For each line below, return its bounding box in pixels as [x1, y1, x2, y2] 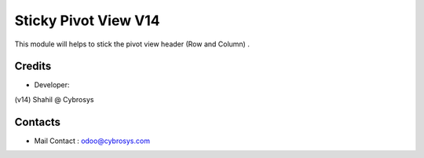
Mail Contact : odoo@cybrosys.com [34, 136, 151, 145]
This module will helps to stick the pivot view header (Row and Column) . [14, 39, 250, 49]
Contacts [14, 115, 61, 129]
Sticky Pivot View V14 [14, 12, 160, 29]
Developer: [34, 80, 70, 90]
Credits [14, 60, 52, 73]
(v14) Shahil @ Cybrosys [14, 94, 94, 104]
